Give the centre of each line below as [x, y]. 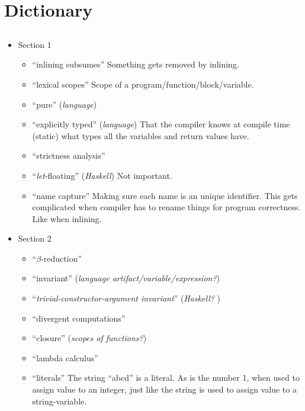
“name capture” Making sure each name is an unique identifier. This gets [165, 195]
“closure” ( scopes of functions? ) [89, 338]
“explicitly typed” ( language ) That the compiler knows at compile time [161, 124]
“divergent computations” [79, 318]
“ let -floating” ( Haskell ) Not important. [102, 175]
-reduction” [62, 258]
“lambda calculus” [65, 357]
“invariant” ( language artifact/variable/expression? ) [126, 278]
